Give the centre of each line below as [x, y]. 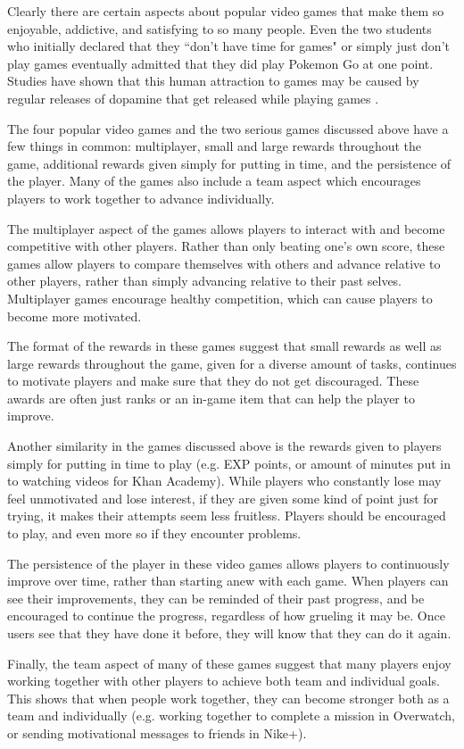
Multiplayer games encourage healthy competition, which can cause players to [220, 298]
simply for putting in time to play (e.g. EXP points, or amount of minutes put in [229, 463]
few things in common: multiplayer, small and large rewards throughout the [215, 146]
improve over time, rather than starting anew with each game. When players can [228, 581]
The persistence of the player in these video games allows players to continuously [228, 563]
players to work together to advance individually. [141, 198]
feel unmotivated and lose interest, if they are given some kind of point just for [223, 498]
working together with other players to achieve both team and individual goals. [224, 681]
